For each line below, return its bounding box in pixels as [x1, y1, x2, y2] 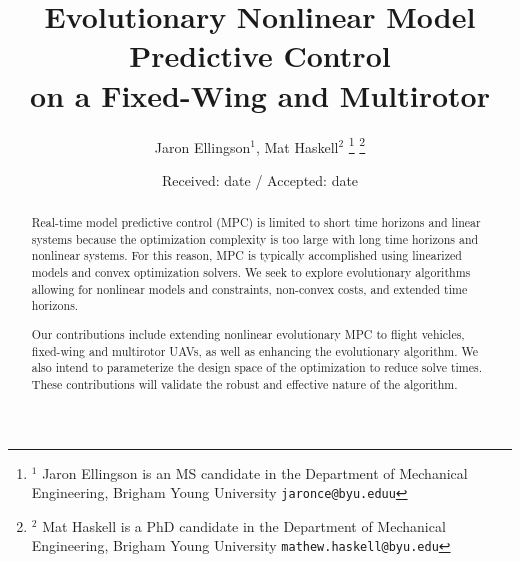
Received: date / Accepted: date [161, 169, 359, 190]
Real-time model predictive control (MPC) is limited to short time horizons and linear [31, 214, 481, 231]
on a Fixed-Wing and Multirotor [30, 74, 490, 115]
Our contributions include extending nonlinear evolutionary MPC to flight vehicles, [31, 325, 465, 342]
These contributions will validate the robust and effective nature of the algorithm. [31, 375, 458, 392]
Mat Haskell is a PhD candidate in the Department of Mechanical [42, 515, 446, 536]
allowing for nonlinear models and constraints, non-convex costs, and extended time [31, 280, 468, 297]
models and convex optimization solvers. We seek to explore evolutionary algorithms [31, 264, 471, 281]
